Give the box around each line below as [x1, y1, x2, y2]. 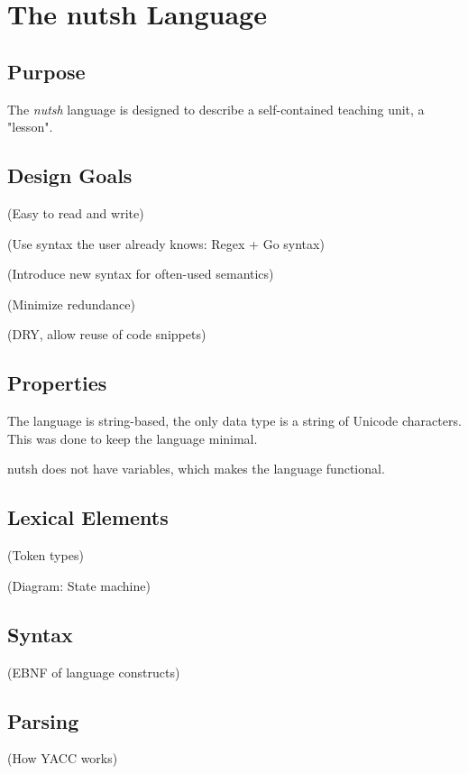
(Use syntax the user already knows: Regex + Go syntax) [7, 234, 325, 253]
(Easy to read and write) [7, 203, 144, 222]
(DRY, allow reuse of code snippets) [7, 325, 206, 344]
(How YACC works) [7, 749, 118, 768]
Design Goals [7, 161, 133, 189]
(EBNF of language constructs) [7, 662, 180, 681]
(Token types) [7, 546, 84, 565]
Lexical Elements [7, 503, 169, 531]
